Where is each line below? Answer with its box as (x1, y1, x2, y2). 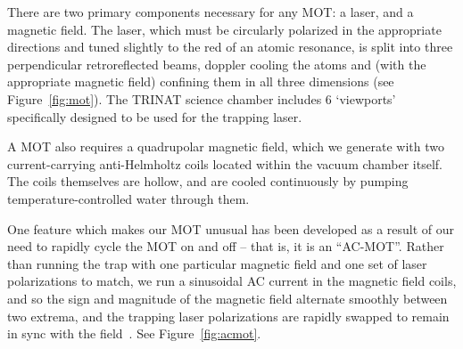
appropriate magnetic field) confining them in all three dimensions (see (7, 72, 394, 91)
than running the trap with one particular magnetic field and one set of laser (7, 254, 427, 272)
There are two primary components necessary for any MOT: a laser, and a (7, 3, 414, 20)
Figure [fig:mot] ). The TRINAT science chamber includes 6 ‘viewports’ (7, 89, 396, 108)
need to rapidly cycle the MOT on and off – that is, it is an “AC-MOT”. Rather (7, 237, 444, 256)
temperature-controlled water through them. (7, 189, 250, 207)
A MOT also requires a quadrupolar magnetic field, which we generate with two (7, 137, 444, 156)
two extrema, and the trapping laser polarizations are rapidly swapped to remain (7, 306, 450, 325)
